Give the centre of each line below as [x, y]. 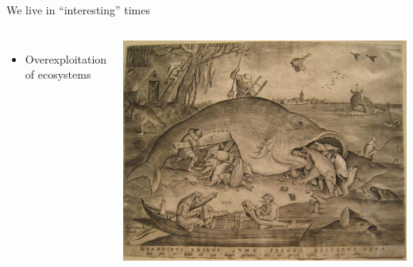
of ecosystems [58, 74]
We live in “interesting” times [79, 10]
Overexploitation [66, 58]
